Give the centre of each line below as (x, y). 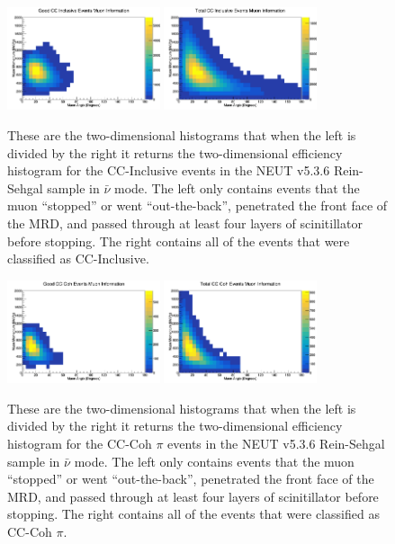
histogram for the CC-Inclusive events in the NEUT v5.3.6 (169, 170)
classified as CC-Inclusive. (78, 259)
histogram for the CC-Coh (80, 443)
